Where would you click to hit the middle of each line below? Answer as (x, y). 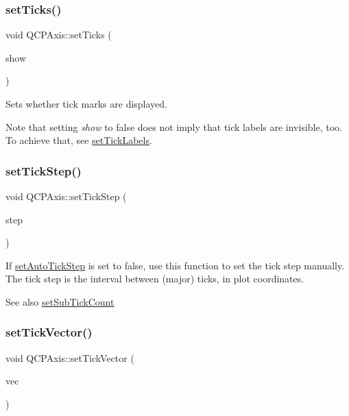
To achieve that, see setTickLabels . (79, 140)
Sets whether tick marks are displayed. (86, 103)
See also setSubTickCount (60, 301)
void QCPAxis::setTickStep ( (66, 196)
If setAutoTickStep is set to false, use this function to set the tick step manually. (175, 265)
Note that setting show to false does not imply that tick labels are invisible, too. (174, 126)
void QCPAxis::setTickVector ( (70, 357)
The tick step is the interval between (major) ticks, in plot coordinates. (155, 279)
